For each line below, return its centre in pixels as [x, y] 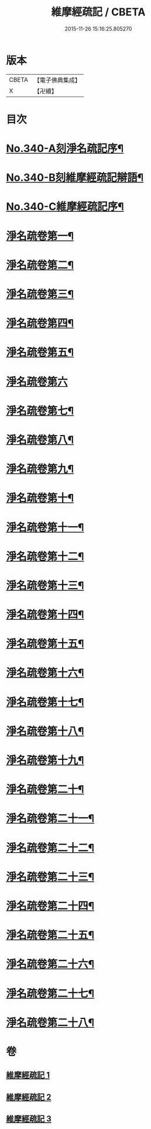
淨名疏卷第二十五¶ [50, 935]
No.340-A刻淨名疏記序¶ [65, 149]
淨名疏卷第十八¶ [45, 731]
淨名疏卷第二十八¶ [50, 1022]
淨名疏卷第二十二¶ [50, 848]
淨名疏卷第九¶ [40, 469]
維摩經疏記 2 [29, 1097]
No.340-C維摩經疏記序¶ [65, 207]
